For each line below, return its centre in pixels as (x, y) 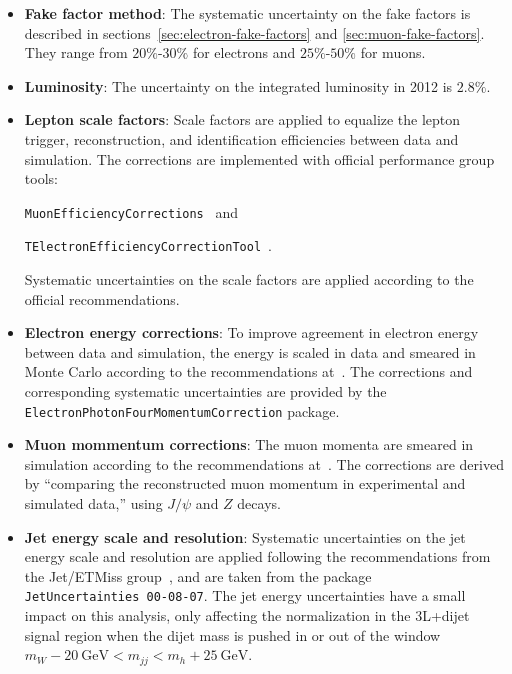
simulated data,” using (93, 503)
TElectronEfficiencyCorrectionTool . (148, 245)
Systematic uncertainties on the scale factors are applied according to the (249, 279)
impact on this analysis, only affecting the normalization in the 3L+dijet (247, 615)
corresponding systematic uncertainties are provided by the (205, 391)
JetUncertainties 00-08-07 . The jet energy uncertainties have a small (245, 595)
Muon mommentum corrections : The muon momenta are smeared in (249, 444)
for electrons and (244, 52)
